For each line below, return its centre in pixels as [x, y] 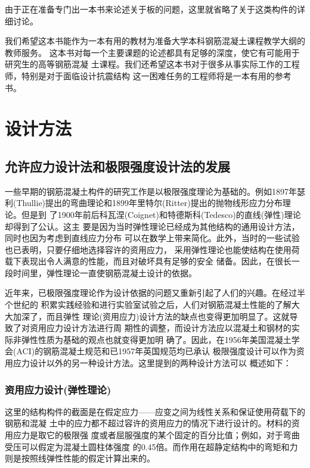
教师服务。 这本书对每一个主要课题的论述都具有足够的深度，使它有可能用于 [152, 52]
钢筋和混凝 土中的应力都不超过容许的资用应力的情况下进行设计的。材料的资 [152, 423]
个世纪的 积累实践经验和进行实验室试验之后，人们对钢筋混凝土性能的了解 [148, 305]
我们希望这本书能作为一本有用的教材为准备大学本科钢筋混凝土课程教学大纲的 [155, 41]
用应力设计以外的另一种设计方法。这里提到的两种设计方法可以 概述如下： [148, 363]
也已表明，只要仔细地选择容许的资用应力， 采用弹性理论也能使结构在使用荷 [152, 249]
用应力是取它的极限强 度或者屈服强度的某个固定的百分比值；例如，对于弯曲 [152, 435]
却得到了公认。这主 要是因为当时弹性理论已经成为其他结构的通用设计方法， [152, 226]
